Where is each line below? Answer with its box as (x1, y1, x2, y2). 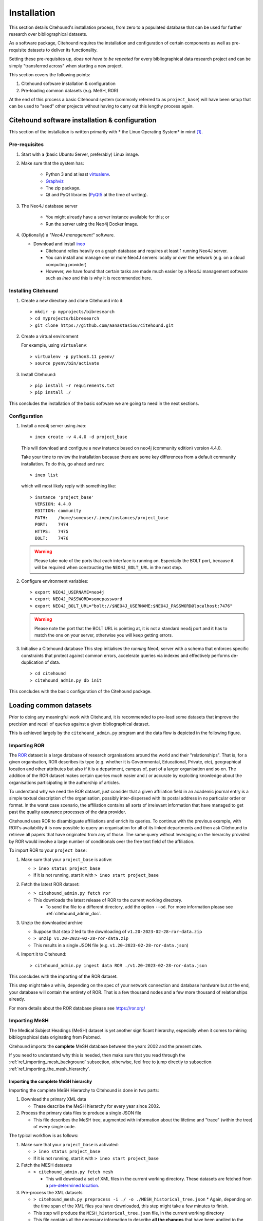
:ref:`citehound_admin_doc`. (45, 911, 102, 917)
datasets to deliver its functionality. (27, 47, 98, 53)
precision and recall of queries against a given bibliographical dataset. (9, 721, 150, 727)
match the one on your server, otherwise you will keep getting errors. (34, 632, 173, 638)
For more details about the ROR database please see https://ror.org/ (9, 1005, 146, 1011)
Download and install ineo (33, 241, 85, 247)
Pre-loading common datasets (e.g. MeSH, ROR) (21, 87, 119, 93)
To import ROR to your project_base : (9, 847, 87, 853)
